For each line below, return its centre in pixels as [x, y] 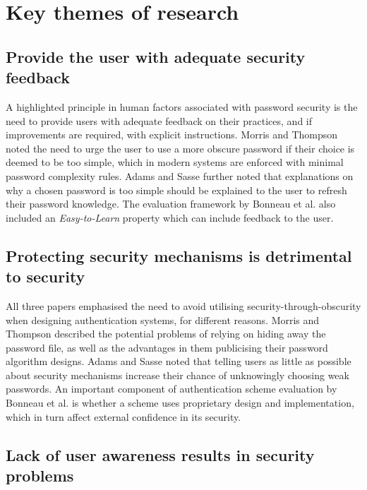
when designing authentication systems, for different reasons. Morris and [163, 319]
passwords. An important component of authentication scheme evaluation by [172, 389]
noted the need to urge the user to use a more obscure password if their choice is [180, 148]
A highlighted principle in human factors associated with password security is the [182, 106]
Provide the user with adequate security [156, 56]
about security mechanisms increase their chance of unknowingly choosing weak [178, 375]
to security [46, 276]
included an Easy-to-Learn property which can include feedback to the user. [170, 217]
